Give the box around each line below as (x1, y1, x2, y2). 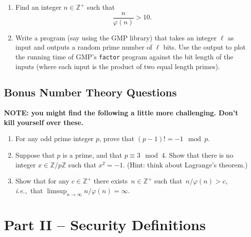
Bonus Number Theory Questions (4, 85, 177, 100)
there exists (93, 176, 128, 186)
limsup (47, 187, 67, 195)
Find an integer (15, 2, 62, 12)
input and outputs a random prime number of (15, 42, 152, 52)
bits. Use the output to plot (163, 42, 246, 52)
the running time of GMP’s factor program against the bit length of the (15, 51, 233, 61)
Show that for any (15, 176, 70, 186)
